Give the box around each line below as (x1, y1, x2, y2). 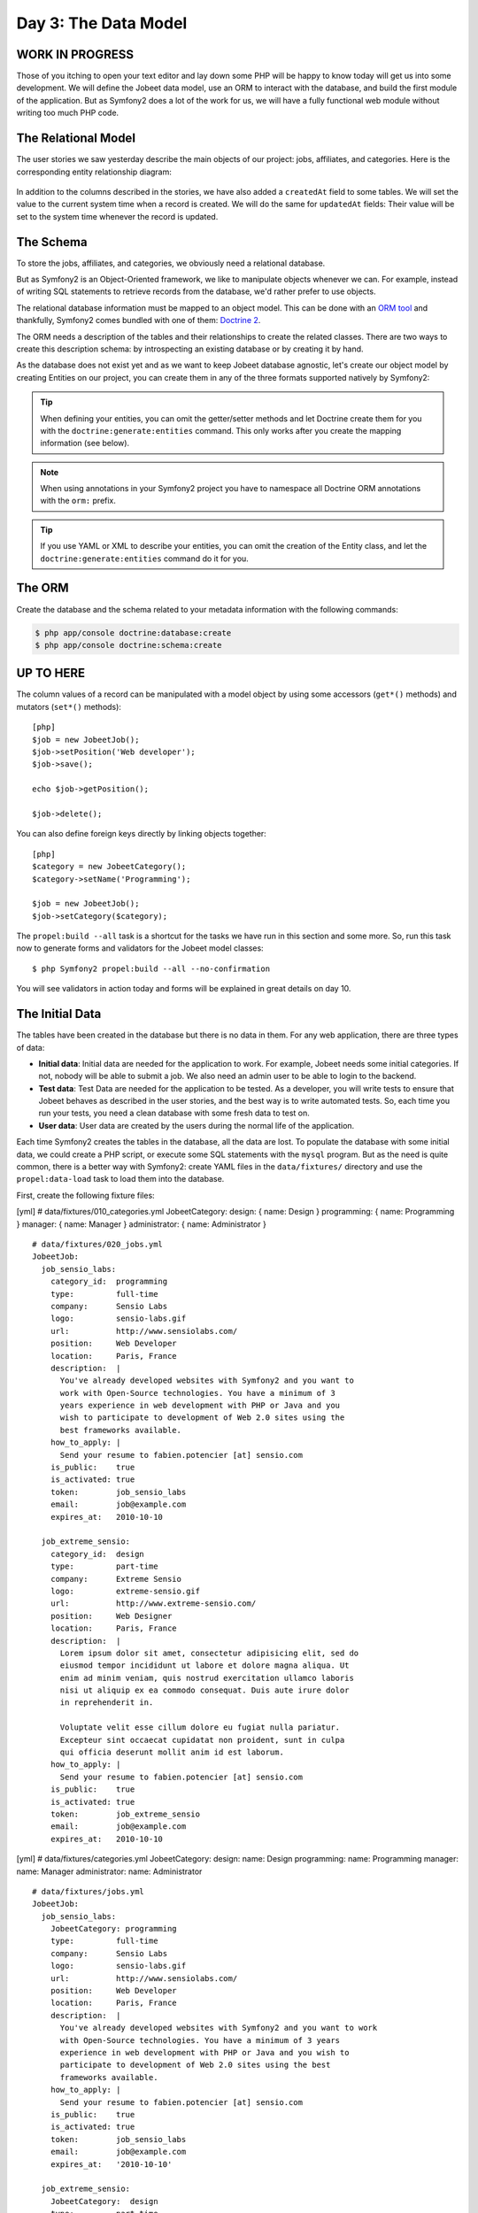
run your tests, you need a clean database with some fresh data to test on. (38, 1107, 310, 1119)
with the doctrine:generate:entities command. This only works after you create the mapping (40, 425, 402, 436)
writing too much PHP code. (16, 107, 119, 119)
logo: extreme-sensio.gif (50, 1585, 201, 1596)
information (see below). (40, 438, 130, 449)
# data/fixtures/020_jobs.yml (32, 1239, 164, 1249)
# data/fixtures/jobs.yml (32, 1886, 145, 1896)
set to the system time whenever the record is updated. (16, 211, 219, 221)
